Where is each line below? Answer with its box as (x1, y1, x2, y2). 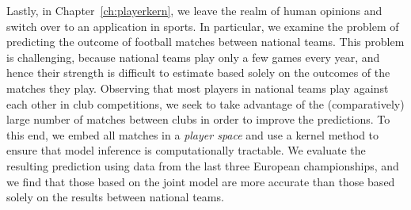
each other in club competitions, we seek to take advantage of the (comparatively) (6, 95, 405, 112)
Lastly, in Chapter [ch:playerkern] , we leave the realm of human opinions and (6, 2, 382, 18)
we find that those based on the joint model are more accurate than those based (6, 173, 395, 189)
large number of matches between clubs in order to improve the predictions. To (6, 111, 390, 128)
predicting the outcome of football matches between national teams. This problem (6, 33, 405, 50)
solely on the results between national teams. (6, 189, 224, 205)
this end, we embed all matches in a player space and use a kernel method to (6, 126, 379, 143)
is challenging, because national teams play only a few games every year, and (6, 48, 380, 65)
